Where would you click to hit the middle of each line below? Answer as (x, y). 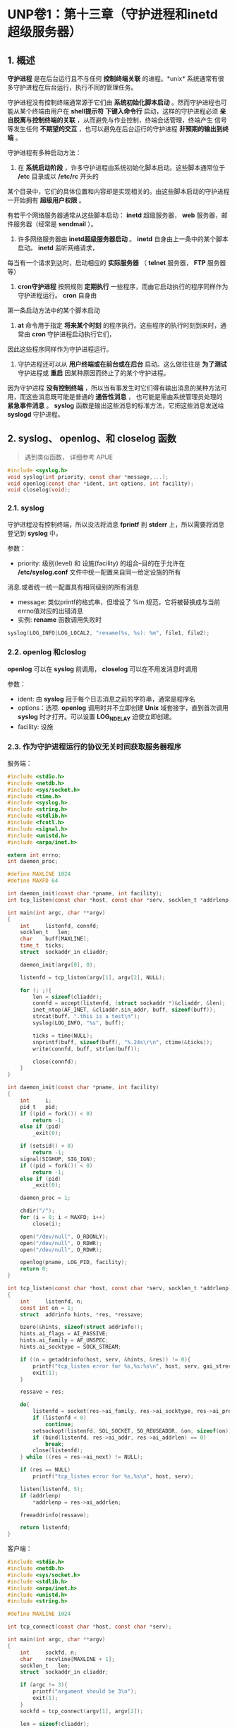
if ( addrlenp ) (41, 1495)
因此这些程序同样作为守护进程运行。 (60, 349)
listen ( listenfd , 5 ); (51, 1489)
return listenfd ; (45, 1528)
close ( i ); (47, 1224)
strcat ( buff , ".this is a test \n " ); (86, 1017)
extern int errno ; (34, 855)
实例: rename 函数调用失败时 (60, 619)
